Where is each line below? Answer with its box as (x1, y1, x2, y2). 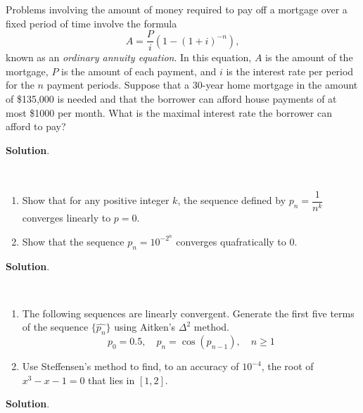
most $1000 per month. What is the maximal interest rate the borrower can (6, 105, 332, 120)
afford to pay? (6, 119, 66, 134)
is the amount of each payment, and (61, 63, 217, 78)
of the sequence (22, 319, 89, 334)
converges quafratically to (176, 234, 286, 248)
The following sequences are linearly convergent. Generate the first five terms (22, 305, 355, 320)
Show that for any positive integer (22, 193, 170, 208)
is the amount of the (265, 50, 353, 65)
